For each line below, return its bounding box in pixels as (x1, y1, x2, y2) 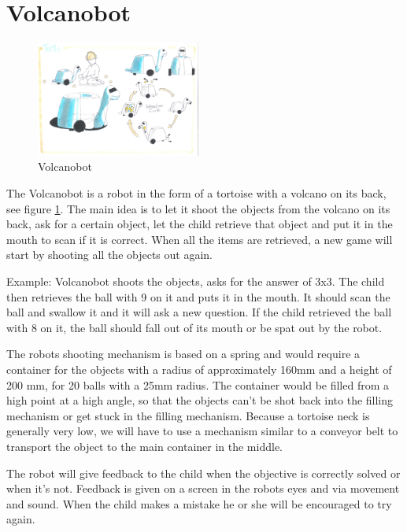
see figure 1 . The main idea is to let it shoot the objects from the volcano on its (6, 200, 390, 216)
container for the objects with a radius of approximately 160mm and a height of (6, 360, 392, 377)
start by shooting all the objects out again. (6, 246, 213, 263)
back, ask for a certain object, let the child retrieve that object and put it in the (6, 216, 393, 232)
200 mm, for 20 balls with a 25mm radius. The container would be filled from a (6, 376, 390, 393)
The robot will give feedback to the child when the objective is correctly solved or (6, 464, 401, 481)
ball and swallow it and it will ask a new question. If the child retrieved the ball (6, 304, 392, 320)
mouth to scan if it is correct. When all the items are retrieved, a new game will (6, 231, 393, 247)
